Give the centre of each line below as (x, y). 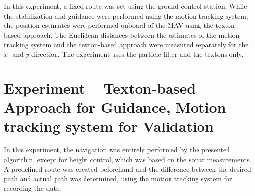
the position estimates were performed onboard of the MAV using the (109, 25)
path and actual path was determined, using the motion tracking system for (118, 178)
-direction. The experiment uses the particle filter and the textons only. (136, 54)
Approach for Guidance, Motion (115, 107)
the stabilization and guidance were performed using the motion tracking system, (126, 15)
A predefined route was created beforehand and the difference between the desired (127, 169)
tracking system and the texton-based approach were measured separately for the (126, 44)
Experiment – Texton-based (100, 87)
